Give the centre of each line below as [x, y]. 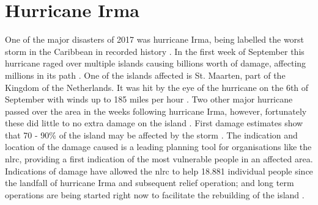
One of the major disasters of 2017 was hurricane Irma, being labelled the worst [155, 39]
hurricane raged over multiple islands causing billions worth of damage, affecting [156, 63]
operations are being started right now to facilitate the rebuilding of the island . [155, 194]
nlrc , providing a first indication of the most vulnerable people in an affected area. [159, 159]
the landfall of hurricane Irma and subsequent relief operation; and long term [150, 183]
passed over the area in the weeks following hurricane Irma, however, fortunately [156, 111]
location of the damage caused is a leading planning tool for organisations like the [158, 147]
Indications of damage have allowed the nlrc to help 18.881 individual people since [159, 171]
